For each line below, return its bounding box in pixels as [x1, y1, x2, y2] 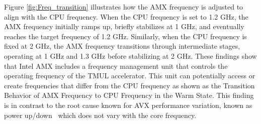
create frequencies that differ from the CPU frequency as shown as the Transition [4, 80, 255, 90]
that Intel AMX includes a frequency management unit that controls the [4, 60, 228, 71]
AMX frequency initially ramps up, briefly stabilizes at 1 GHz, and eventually [4, 21, 244, 32]
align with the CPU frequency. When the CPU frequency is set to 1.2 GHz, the [4, 11, 248, 22]
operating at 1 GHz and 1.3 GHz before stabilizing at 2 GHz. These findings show [4, 50, 257, 61]
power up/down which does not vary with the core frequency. [4, 109, 197, 120]
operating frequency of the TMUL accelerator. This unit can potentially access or [4, 70, 255, 81]
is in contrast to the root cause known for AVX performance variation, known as [4, 99, 252, 110]
